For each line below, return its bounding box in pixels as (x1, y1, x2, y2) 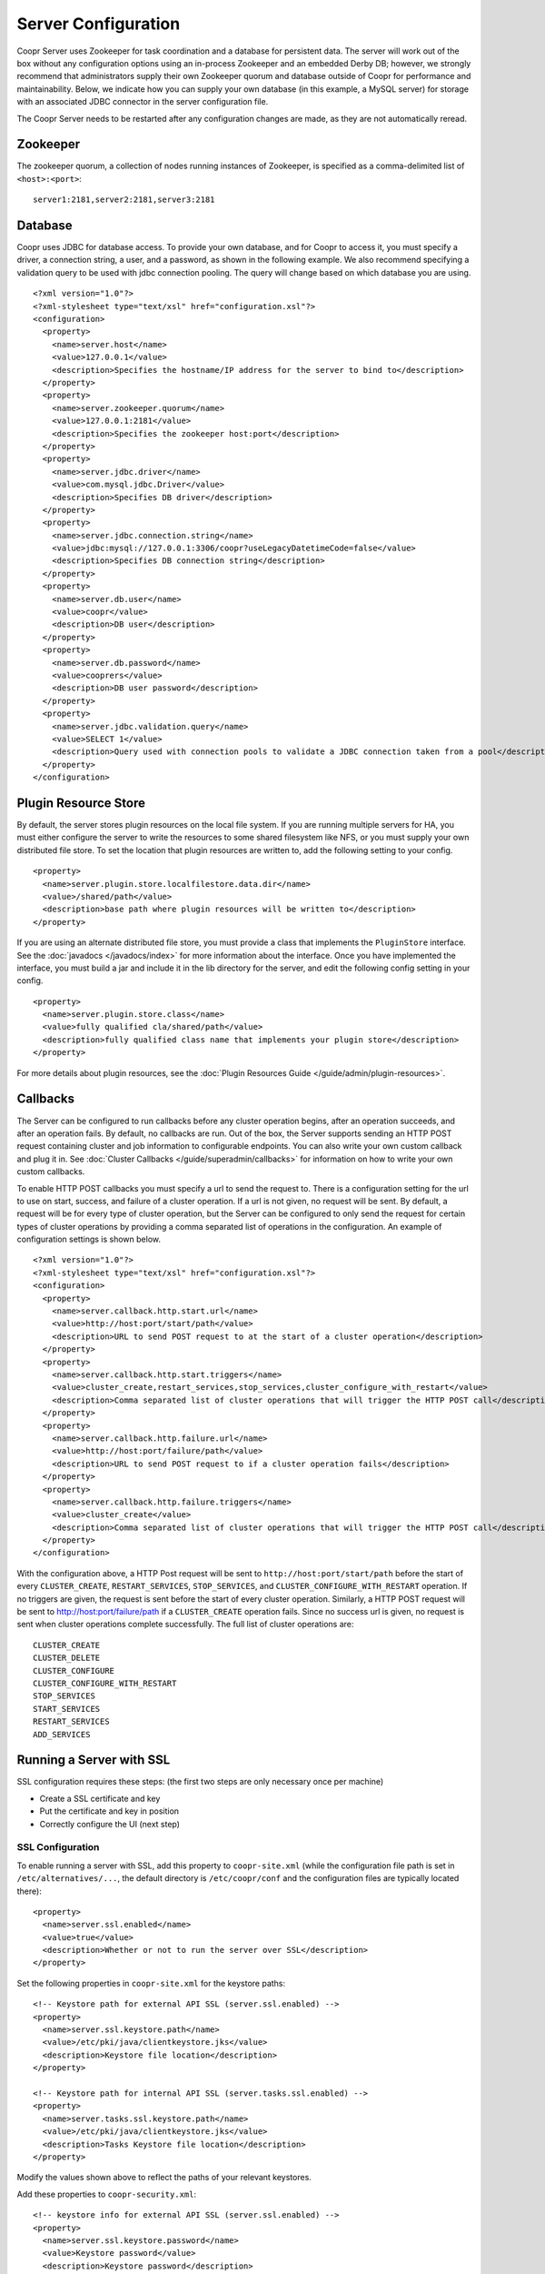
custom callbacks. (16, 1166, 85, 1177)
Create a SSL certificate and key (39, 1793, 161, 1804)
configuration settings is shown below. (16, 1233, 162, 1245)
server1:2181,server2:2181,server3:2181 (33, 195, 215, 205)
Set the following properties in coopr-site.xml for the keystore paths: (16, 1977, 286, 1988)
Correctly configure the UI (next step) (39, 1818, 181, 1829)
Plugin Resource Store (16, 795, 145, 810)
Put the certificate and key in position (39, 1806, 180, 1816)
